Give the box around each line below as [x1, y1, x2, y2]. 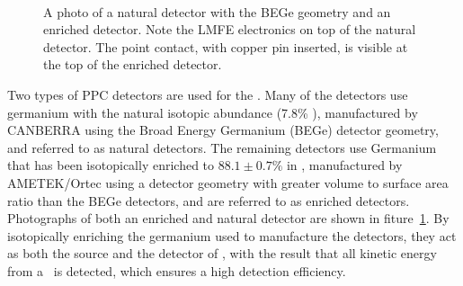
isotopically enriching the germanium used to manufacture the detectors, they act [7, 226, 457, 245]
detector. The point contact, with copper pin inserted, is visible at [43, 37, 408, 56]
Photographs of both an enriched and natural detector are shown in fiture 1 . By [7, 209, 450, 228]
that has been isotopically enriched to [7, 156, 215, 174]
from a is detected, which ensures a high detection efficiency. [7, 261, 346, 280]
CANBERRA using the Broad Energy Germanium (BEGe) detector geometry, [7, 121, 439, 139]
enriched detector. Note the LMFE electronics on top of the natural [43, 20, 416, 39]
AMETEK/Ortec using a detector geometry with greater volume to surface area [7, 173, 449, 192]
